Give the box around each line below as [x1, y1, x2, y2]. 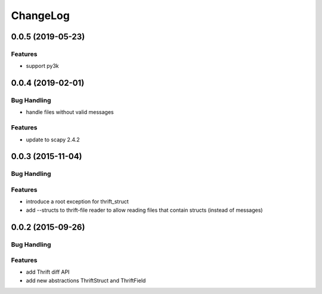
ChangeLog [11, 9, 70, 22]
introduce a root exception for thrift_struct [26, 198, 129, 205]
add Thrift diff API [26, 268, 70, 276]
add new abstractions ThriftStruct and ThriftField [26, 277, 146, 284]
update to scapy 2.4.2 [26, 136, 80, 143]
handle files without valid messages [26, 109, 114, 116]
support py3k [26, 63, 59, 70]
